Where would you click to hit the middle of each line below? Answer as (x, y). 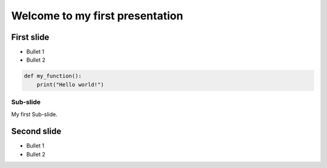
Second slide (36, 131)
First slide (30, 37)
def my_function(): (53, 76)
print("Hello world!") (70, 84)
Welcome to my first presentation (97, 16)
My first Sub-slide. (34, 114)
